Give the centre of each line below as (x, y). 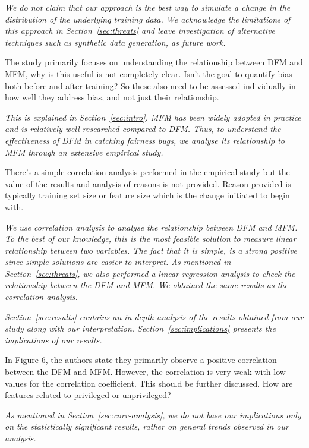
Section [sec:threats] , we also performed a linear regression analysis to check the (150, 273)
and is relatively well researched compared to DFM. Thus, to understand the (143, 129)
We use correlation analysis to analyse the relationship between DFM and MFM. (151, 227)
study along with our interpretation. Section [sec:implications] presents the (140, 328)
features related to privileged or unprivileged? (88, 395)
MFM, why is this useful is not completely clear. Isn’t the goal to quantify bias (149, 73)
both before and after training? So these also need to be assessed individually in (150, 85)
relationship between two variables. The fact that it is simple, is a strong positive (151, 250)
